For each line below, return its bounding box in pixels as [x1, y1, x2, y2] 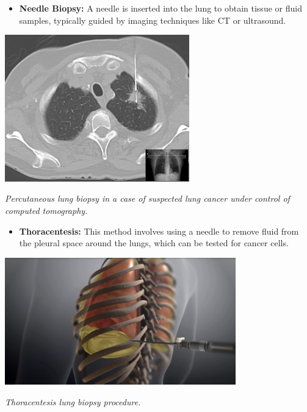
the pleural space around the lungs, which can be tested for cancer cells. [19, 236, 289, 249]
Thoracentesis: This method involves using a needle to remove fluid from [19, 224, 299, 237]
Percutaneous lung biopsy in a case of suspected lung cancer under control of [5, 192, 290, 205]
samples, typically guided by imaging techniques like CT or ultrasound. [19, 13, 286, 26]
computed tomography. [5, 204, 88, 217]
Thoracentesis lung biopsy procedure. [5, 395, 141, 408]
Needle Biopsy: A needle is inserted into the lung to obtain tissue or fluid [19, 2, 302, 14]
